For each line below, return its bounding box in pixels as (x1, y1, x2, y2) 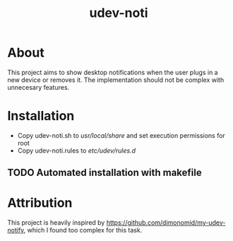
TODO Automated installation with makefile (7, 167, 203, 179)
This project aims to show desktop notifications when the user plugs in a (7, 68, 218, 76)
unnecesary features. (7, 83, 70, 91)
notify (7, 226, 25, 235)
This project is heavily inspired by (7, 218, 105, 227)
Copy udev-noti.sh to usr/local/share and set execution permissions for (17, 131, 226, 139)
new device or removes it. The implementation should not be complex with (7, 76, 225, 84)
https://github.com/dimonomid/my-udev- (106, 218, 226, 227)
